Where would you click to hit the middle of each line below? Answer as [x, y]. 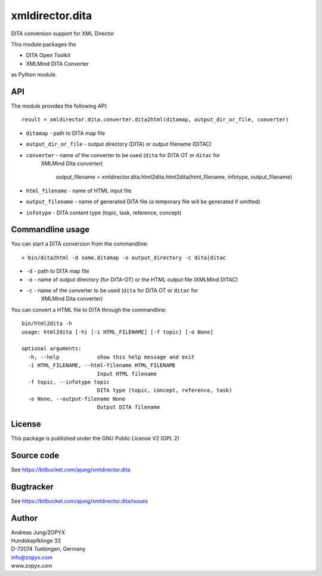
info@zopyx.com [32, 557]
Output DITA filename [129, 407]
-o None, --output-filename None [77, 399]
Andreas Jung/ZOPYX [38, 532]
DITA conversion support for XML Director [63, 33]
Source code [35, 455]
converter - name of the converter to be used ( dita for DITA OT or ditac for [123, 155]
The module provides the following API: [59, 106]
